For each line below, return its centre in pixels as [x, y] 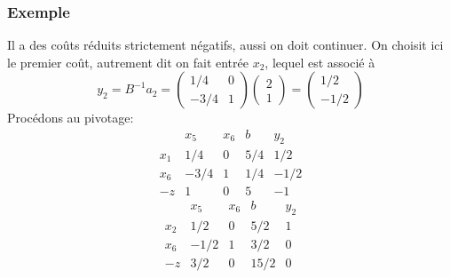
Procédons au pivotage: [71, 118]
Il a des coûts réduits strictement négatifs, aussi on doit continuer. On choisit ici [225, 45]
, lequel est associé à [320, 62]
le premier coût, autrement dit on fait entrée [128, 62]
